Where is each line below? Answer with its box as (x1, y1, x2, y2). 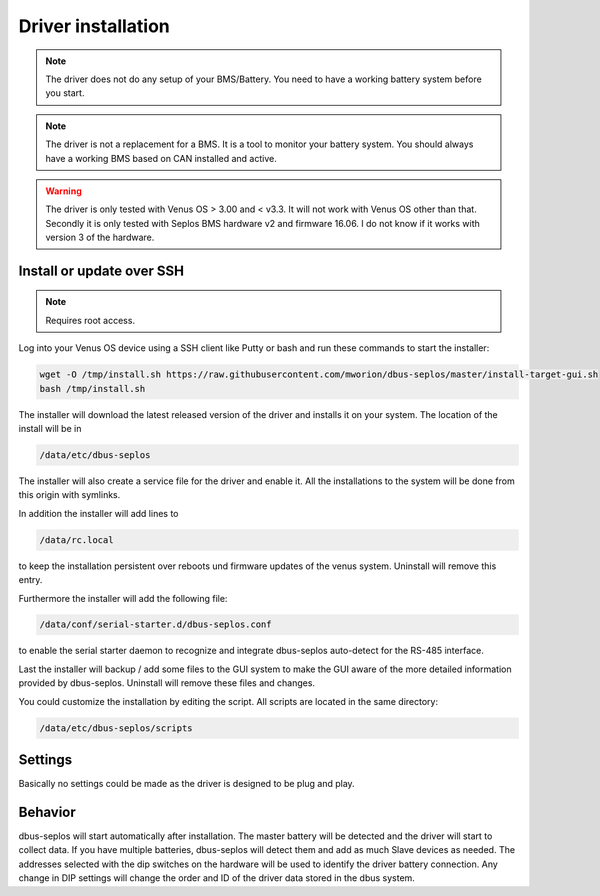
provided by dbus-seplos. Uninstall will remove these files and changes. (18, 677, 315, 689)
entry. (18, 574, 43, 586)
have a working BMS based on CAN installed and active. (45, 152, 277, 164)
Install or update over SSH (18, 262, 185, 279)
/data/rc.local (39, 534, 114, 545)
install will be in (18, 423, 82, 434)
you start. (45, 87, 85, 99)
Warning (45, 185, 82, 197)
